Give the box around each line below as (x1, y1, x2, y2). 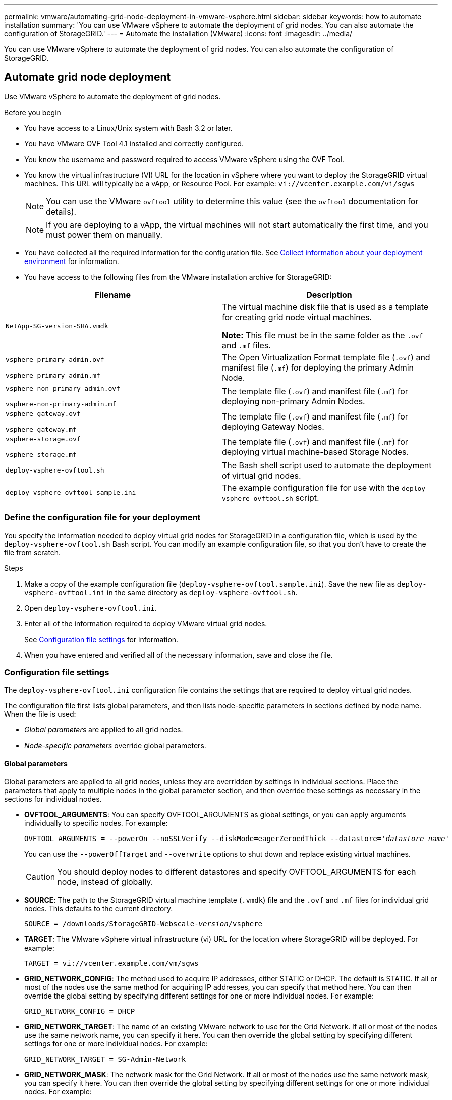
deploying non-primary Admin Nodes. (222, 396, 365, 406)
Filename (95, 289, 131, 300)
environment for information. (24, 256, 119, 266)
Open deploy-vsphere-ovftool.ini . (24, 603, 157, 612)
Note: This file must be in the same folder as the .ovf (222, 330, 423, 340)
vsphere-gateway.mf (6, 425, 77, 433)
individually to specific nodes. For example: (24, 818, 168, 827)
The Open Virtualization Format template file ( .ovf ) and (222, 352, 430, 362)
